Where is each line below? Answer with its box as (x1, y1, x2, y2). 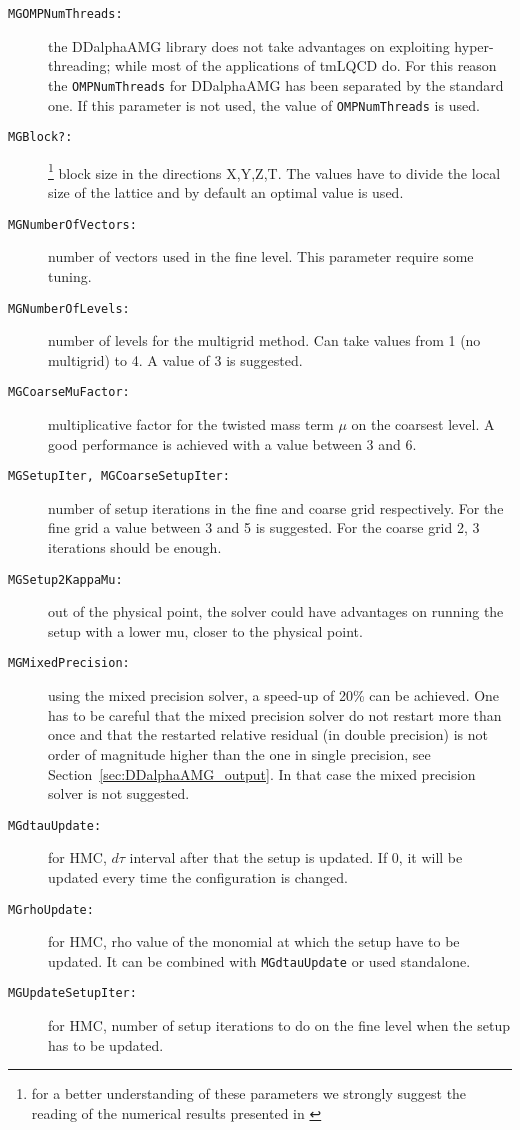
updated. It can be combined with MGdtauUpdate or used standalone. (48, 950, 471, 971)
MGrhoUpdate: (8, 902, 94, 917)
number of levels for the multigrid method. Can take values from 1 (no (48, 330, 481, 351)
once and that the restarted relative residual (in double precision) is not (48, 724, 488, 745)
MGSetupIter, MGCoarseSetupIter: (8, 469, 230, 484)
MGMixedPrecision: (8, 656, 130, 671)
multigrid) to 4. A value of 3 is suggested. (48, 349, 303, 370)
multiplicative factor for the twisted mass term (48, 414, 334, 434)
